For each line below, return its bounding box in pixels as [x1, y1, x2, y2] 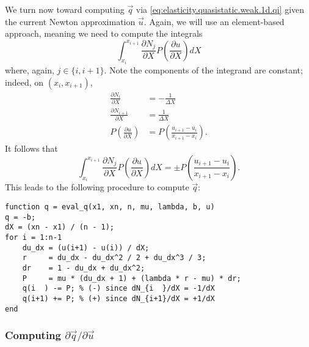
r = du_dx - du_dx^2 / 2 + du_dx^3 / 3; [22, 253, 206, 263]
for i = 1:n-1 [5, 233, 62, 242]
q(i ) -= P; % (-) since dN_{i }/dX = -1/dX [22, 284, 215, 293]
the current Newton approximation [5, 15, 136, 28]
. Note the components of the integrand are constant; [104, 64, 303, 76]
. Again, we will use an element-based [144, 15, 285, 28]
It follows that [5, 142, 58, 155]
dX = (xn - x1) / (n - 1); [5, 223, 114, 232]
